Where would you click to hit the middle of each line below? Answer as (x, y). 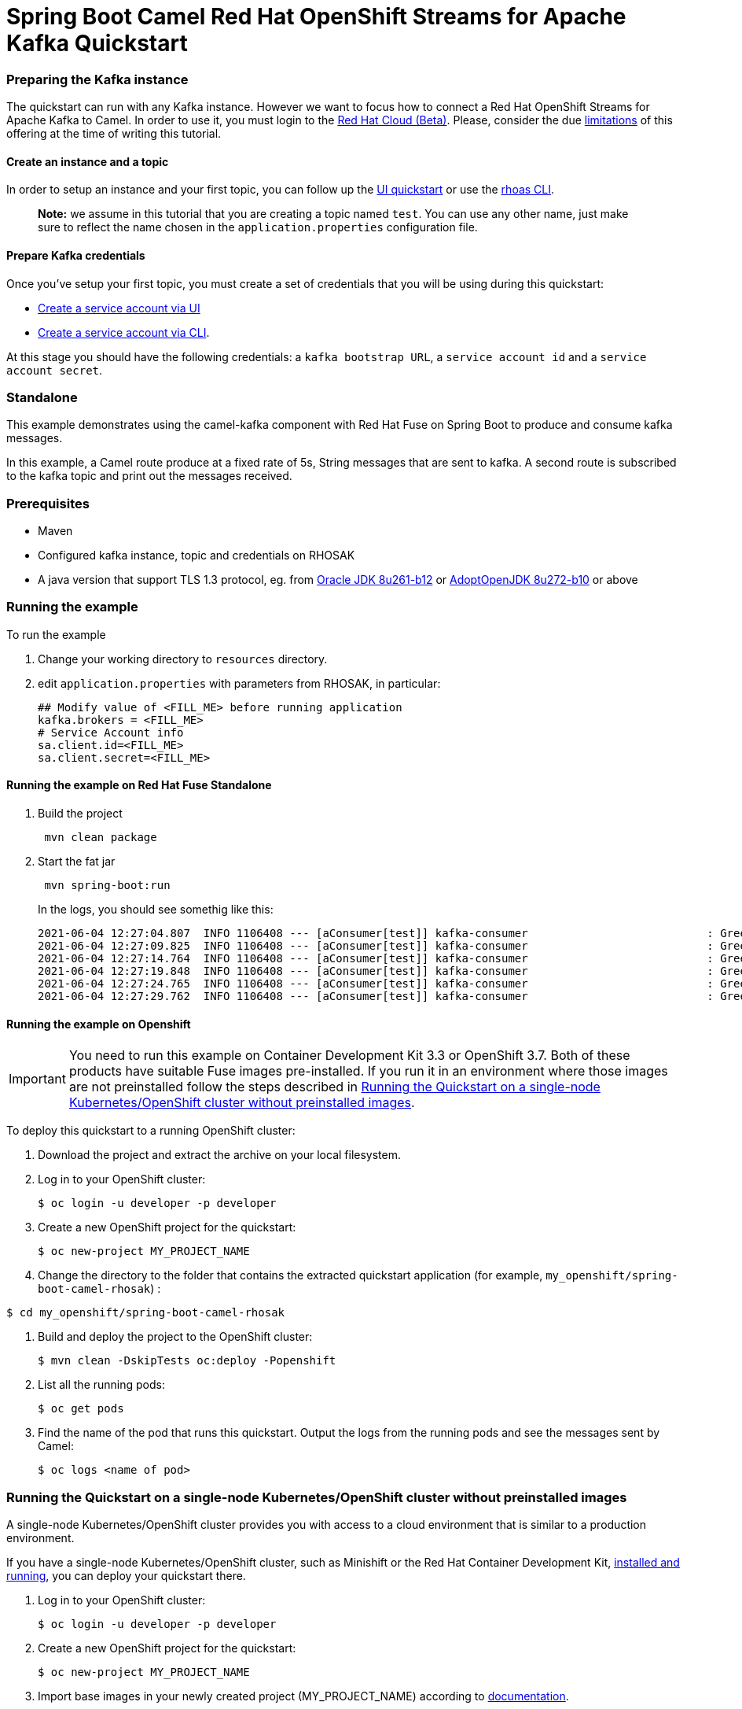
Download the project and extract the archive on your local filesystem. (220, 1155)
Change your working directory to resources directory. (183, 659)
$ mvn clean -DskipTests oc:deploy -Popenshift (187, 1361)
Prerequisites (48, 503)
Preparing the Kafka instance (97, 79)
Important (37, 1079)
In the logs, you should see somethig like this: (156, 910)
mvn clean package (101, 838)
